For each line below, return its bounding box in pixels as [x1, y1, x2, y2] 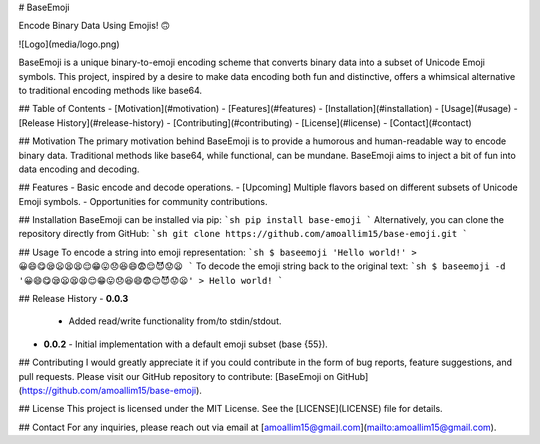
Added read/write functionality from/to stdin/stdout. [68, 315, 282, 327]
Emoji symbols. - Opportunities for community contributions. [18, 195, 268, 207]
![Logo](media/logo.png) [18, 38, 120, 50]
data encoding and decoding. [18, 163, 140, 175]
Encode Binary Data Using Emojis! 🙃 [18, 20, 170, 32]
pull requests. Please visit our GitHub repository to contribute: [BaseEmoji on [18, 370, 335, 382]
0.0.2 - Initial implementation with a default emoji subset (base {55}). [43, 338, 329, 350]
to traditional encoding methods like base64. [18, 84, 203, 96]
